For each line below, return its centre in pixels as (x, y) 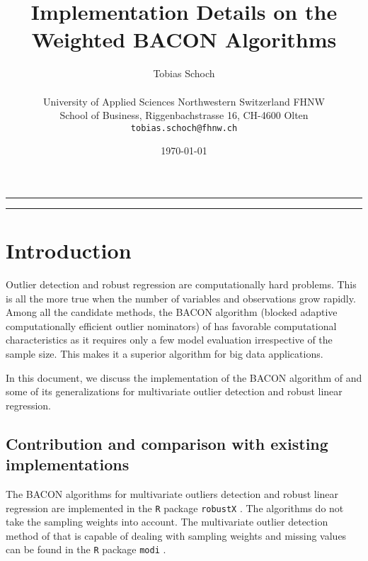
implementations (68, 464)
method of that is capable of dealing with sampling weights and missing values (176, 535)
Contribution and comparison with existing (167, 443)
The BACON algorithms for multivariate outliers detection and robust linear (172, 494)
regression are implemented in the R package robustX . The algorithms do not (175, 508)
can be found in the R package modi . (86, 549)
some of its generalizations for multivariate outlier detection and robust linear (174, 391)
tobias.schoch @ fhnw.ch (184, 128)
